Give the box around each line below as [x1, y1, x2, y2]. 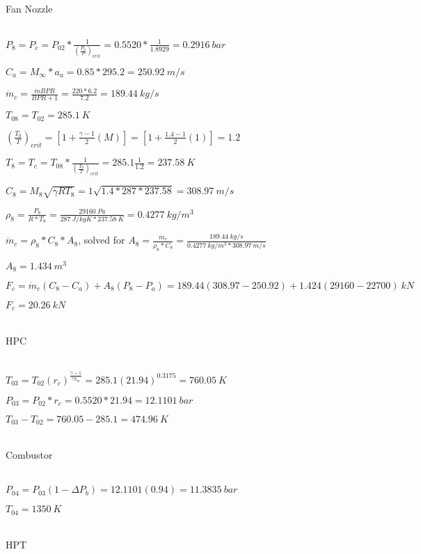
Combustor [6, 448, 53, 462]
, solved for [78, 232, 125, 247]
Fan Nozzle [6, 1, 53, 15]
